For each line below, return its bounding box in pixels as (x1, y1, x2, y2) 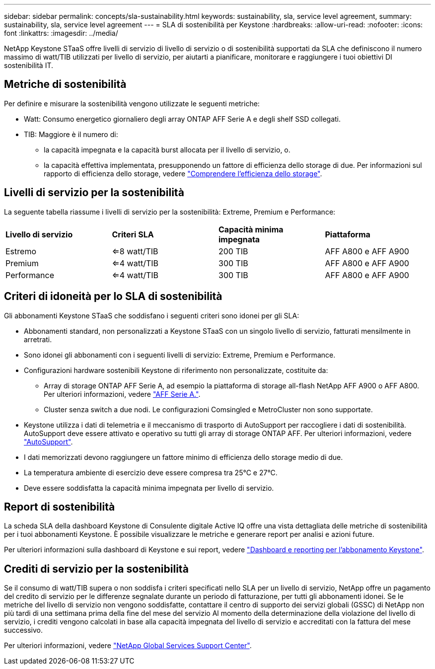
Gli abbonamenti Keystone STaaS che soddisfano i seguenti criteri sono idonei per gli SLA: (4, 311, 299, 320)
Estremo (5, 246, 36, 256)
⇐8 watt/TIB (112, 246, 158, 256)
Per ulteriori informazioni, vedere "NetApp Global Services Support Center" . (4, 641, 252, 650)
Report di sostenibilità (4, 500, 115, 513)
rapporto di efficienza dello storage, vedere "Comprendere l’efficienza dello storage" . (44, 169, 322, 178)
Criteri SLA (112, 229, 154, 239)
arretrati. (24, 335, 52, 344)
